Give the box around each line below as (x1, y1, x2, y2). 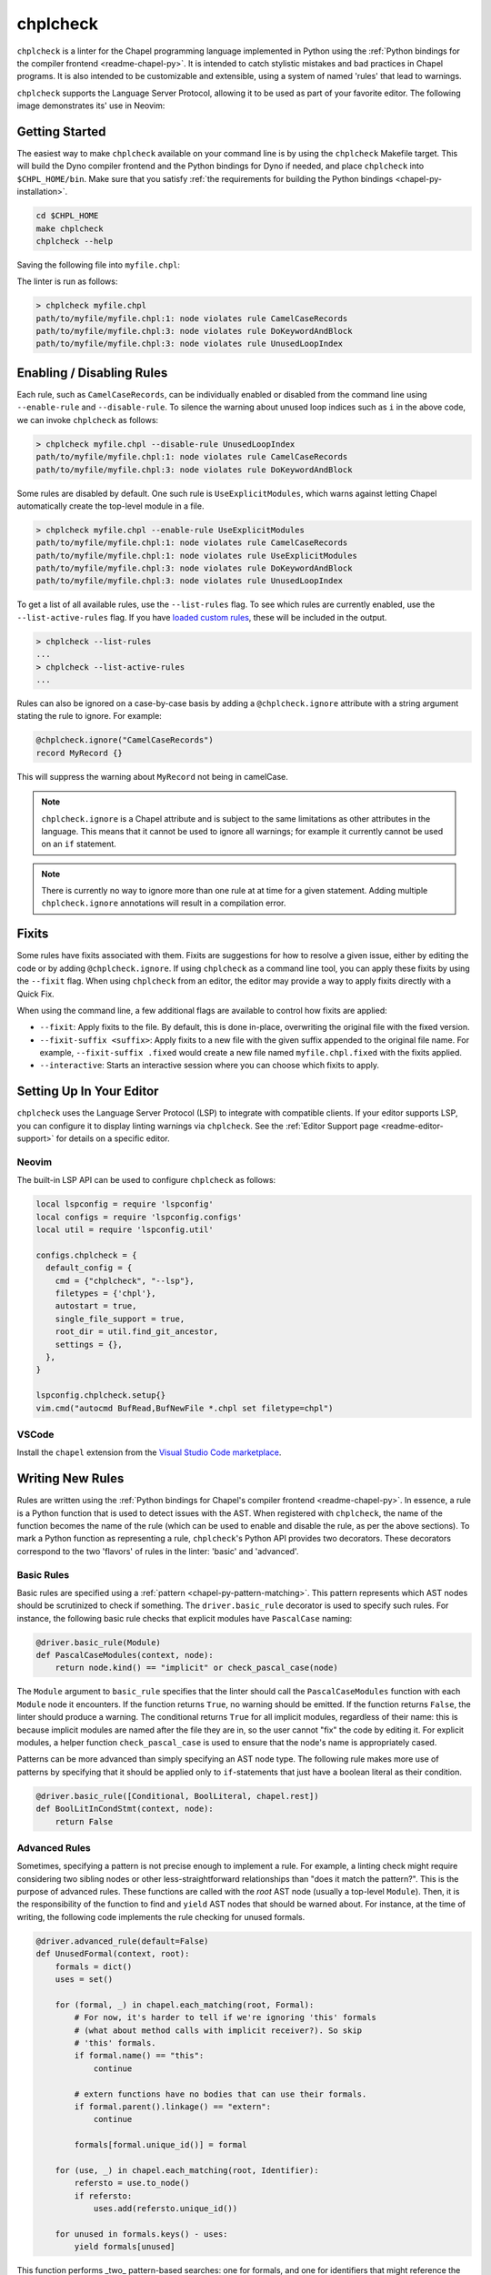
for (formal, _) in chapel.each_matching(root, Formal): (55, 1999, 315, 2010)
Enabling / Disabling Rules (16, 365, 168, 380)
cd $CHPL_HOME (35, 210, 99, 221)
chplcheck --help (35, 236, 114, 246)
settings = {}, (55, 1339, 123, 1350)
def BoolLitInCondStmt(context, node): (35, 1804, 214, 1815)
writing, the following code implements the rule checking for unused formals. (16, 1911, 306, 1922)
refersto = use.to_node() (74, 2178, 190, 2189)
